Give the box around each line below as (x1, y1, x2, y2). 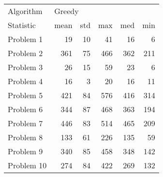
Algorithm (8, 5, 43, 16)
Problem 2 (8, 47, 43, 59)
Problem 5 (8, 89, 43, 101)
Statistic (8, 19, 36, 30)
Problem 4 (8, 75, 43, 87)
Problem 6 (8, 103, 43, 115)
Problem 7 (8, 118, 43, 129)
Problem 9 (8, 146, 43, 157)
